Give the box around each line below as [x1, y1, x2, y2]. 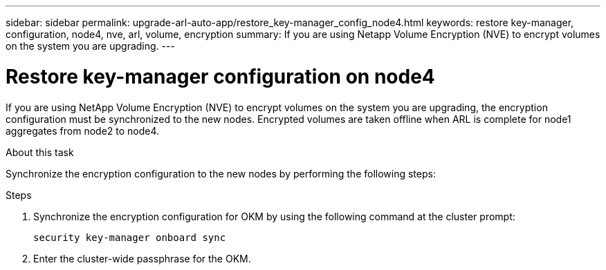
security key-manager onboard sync [33, 231, 226, 243]
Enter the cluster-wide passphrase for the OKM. [33, 252, 251, 264]
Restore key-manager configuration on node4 [6, 64, 435, 88]
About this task [6, 146, 74, 158]
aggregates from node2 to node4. [6, 124, 160, 137]
